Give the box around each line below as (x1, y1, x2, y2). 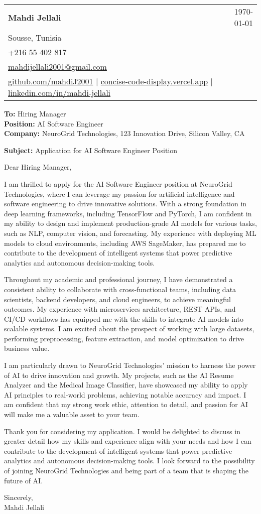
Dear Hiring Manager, (4, 162, 72, 172)
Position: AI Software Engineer (4, 118, 103, 128)
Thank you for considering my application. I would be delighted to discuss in (4, 426, 240, 436)
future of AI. (4, 475, 43, 485)
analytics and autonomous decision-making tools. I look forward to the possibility (4, 455, 255, 466)
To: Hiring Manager (4, 108, 66, 118)
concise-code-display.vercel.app (100, 75, 208, 87)
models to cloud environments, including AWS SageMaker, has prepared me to (4, 237, 246, 248)
